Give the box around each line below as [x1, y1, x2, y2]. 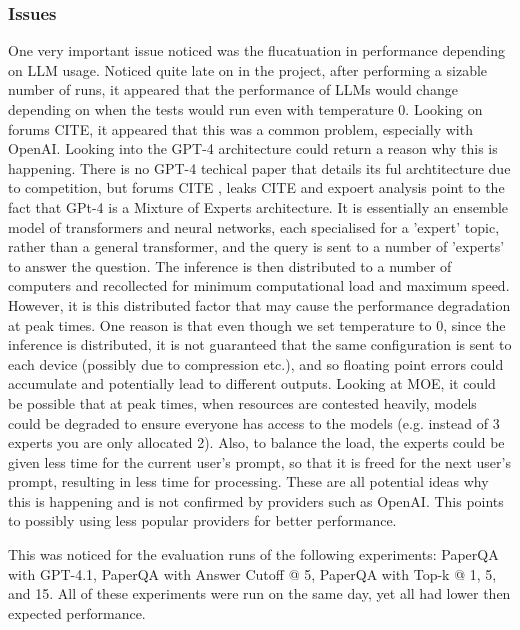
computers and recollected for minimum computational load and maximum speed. [8, 275, 510, 296]
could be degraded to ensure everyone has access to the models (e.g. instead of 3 [8, 412, 500, 433]
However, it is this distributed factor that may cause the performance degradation [8, 294, 511, 315]
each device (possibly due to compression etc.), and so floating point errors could [8, 353, 504, 374]
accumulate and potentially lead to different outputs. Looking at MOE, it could [8, 373, 496, 394]
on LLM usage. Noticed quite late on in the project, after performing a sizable [8, 59, 488, 80]
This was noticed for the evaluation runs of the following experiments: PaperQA [8, 544, 499, 565]
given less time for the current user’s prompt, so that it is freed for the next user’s [8, 451, 511, 472]
